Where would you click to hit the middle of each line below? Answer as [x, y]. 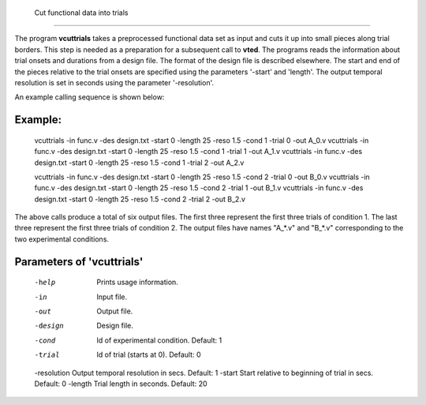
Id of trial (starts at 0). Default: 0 [149, 354]
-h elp [45, 283]
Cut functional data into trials [81, 13]
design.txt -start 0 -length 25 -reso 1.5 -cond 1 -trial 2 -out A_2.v [139, 163]
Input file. [112, 297]
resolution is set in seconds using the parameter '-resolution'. [114, 82]
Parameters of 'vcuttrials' [79, 262]
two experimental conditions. [62, 239]
